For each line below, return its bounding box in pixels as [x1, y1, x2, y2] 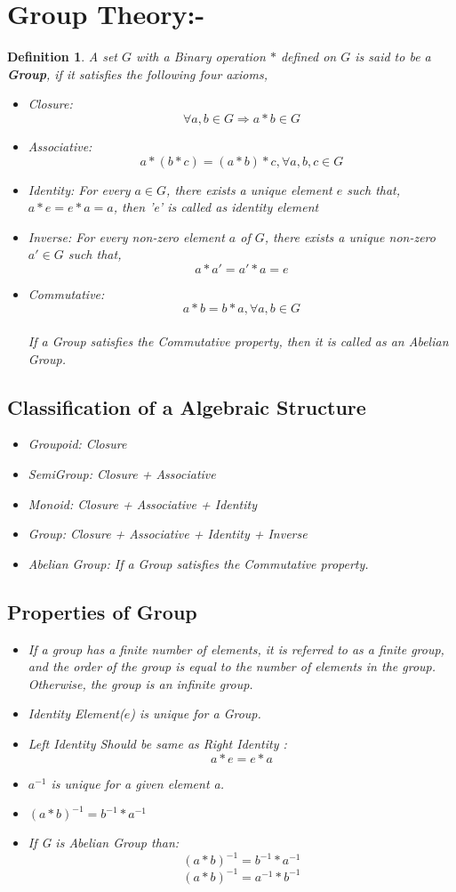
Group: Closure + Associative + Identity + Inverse [28, 524, 308, 543]
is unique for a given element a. [51, 774, 225, 792]
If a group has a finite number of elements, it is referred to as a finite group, [28, 639, 444, 658]
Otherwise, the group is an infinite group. [28, 674, 253, 693]
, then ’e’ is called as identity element [113, 198, 319, 216]
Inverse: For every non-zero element [28, 227, 225, 246]
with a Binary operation [136, 47, 266, 66]
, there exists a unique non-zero [264, 227, 436, 246]
